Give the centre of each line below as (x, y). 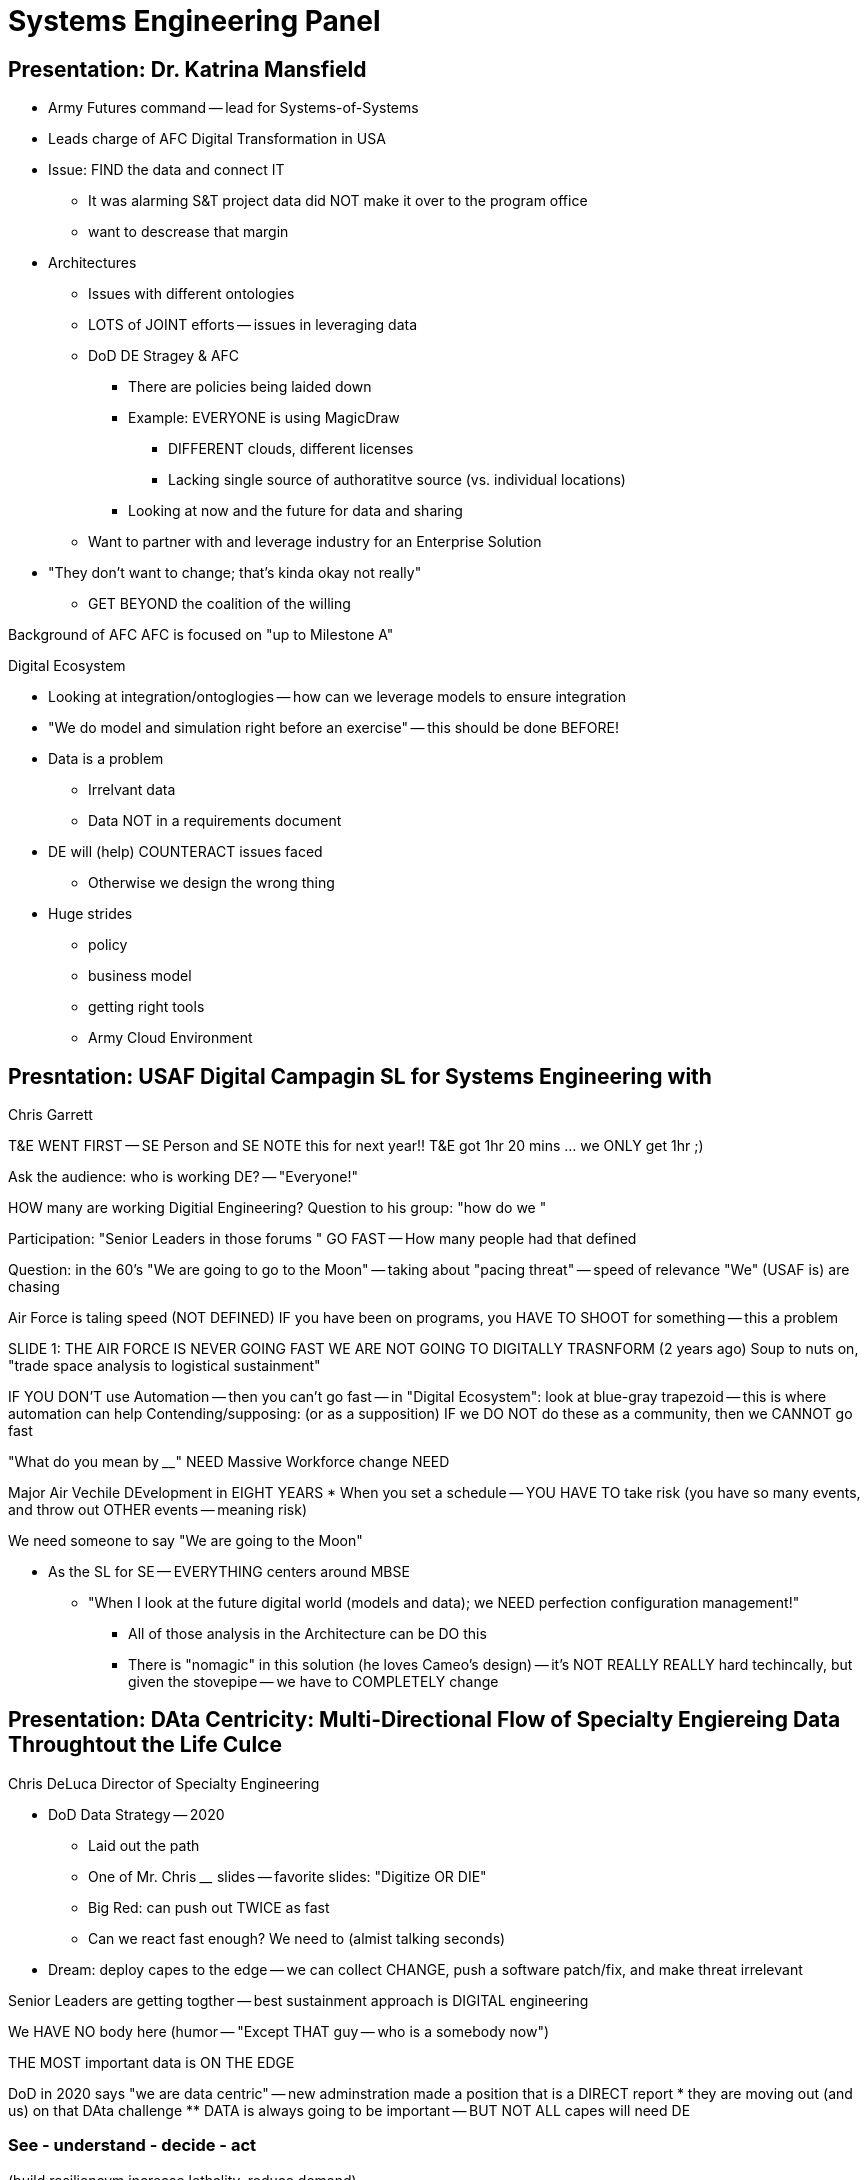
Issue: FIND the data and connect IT (166, 170)
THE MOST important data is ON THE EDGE (151, 2062)
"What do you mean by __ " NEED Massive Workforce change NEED (229, 1462)
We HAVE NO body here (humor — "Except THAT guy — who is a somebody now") (279, 2031)
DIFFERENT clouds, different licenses (291, 449)
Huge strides (90, 914)
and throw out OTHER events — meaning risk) (158, 1510)
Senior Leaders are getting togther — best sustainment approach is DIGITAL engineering (298, 2000)
